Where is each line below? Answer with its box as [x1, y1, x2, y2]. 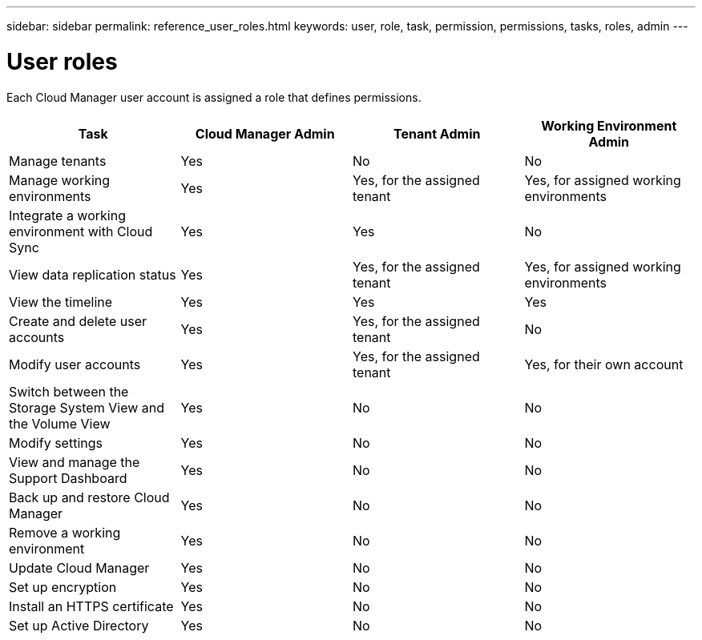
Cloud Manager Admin [195, 125, 335, 142]
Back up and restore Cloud [9, 489, 170, 505]
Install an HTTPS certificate [9, 598, 174, 614]
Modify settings [9, 434, 103, 451]
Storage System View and [9, 399, 164, 416]
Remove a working [9, 524, 121, 541]
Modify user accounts [9, 356, 141, 372]
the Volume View [9, 415, 111, 432]
